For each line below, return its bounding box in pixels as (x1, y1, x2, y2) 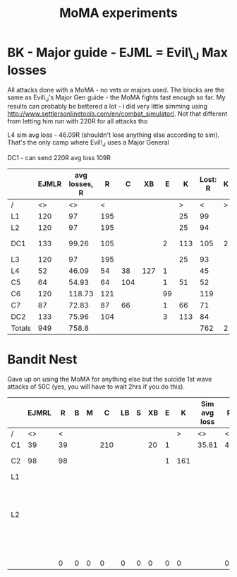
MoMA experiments (59, 5, 178, 21)
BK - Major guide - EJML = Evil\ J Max (7, 44, 228, 63)
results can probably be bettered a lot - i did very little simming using (7, 102, 208, 111)
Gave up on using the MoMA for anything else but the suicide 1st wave (7, 375, 212, 384)
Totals (11, 323, 32, 333)
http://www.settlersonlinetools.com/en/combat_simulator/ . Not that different (7, 109, 228, 118)
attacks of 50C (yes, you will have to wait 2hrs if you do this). (7, 382, 186, 391)
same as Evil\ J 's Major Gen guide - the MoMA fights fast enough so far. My (7, 93, 226, 103)
